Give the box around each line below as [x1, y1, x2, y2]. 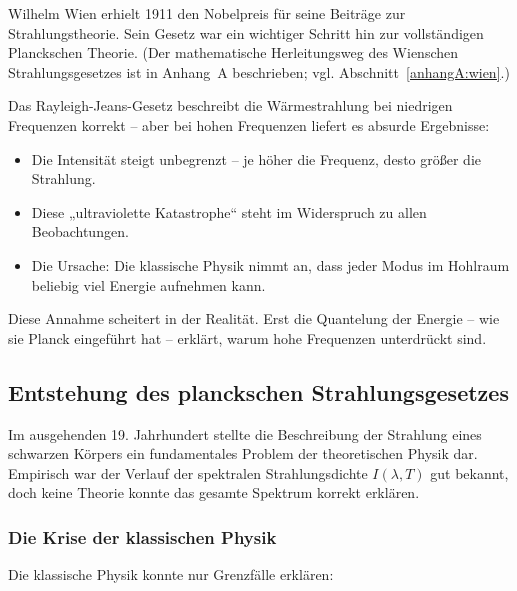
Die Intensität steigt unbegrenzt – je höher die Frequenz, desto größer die [31, 148, 481, 169]
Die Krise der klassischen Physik [8, 524, 277, 549]
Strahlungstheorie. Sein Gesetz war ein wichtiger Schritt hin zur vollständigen [8, 22, 484, 43]
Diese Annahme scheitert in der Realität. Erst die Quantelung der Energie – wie [8, 308, 500, 329]
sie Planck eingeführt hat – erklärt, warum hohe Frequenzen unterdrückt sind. [8, 327, 487, 348]
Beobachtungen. [31, 221, 129, 242]
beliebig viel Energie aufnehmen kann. [31, 274, 266, 295]
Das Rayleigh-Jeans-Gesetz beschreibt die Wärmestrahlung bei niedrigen [8, 95, 453, 116]
